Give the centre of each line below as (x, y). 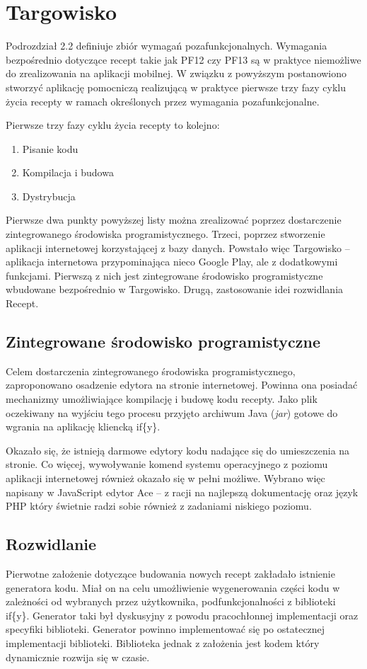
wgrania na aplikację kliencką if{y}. (83, 427)
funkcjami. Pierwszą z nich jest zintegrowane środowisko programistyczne (164, 275)
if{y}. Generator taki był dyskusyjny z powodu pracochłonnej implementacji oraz (182, 615)
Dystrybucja (49, 196)
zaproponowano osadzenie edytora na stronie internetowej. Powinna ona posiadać (182, 385)
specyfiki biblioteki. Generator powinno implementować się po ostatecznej (165, 629)
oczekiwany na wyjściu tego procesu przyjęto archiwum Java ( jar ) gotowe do (172, 412)
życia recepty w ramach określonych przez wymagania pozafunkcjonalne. (163, 101)
